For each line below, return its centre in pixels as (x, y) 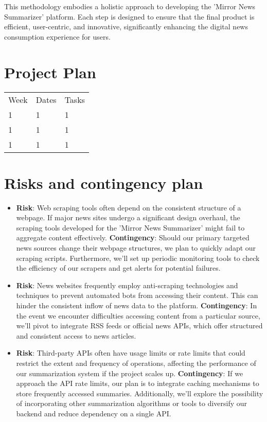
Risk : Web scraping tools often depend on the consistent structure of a (129, 207)
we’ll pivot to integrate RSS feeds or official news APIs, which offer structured (139, 326)
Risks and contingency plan (104, 182)
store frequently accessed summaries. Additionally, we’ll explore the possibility (140, 393)
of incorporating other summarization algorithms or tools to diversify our (132, 403)
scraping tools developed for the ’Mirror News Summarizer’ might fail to (130, 227)
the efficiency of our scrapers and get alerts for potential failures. (118, 268)
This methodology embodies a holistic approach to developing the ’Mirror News (130, 6)
